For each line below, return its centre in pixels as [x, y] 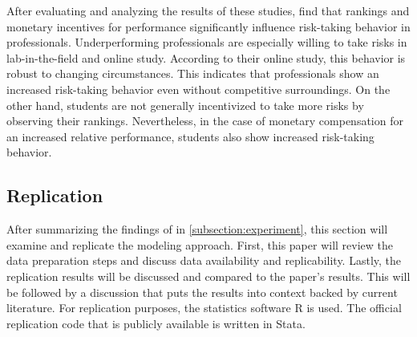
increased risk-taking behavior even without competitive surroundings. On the [198, 89]
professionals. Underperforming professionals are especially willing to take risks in [207, 42]
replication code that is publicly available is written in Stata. [156, 323]
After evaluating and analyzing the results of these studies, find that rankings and [208, 10]
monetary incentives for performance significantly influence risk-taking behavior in [208, 26]
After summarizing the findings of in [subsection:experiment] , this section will [197, 229]
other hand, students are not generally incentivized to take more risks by [185, 105]
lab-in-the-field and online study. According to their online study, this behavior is [206, 57]
